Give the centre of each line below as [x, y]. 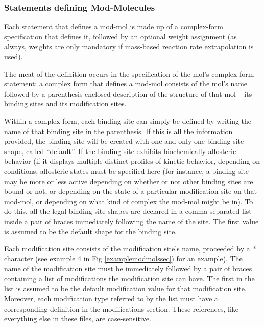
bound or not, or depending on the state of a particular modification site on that [131, 191]
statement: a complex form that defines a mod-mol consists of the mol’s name [126, 84]
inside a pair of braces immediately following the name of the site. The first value [131, 221]
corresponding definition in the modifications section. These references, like [122, 308]
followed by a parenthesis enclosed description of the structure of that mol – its [128, 93]
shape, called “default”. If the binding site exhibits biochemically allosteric [120, 151]
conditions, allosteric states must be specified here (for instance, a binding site [127, 171]
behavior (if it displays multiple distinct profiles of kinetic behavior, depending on [132, 161]
